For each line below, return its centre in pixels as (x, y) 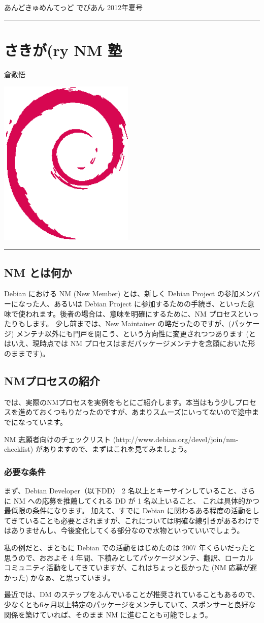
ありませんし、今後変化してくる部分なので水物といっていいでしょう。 (127, 530)
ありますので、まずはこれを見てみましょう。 (117, 449)
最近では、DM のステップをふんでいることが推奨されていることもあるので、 (132, 594)
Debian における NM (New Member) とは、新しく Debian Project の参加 (121, 293)
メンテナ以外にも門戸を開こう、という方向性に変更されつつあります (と (136, 333)
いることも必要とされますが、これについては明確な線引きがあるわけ (139, 520)
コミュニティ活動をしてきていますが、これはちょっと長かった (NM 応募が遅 (131, 567)
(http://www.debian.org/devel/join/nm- (176, 439)
